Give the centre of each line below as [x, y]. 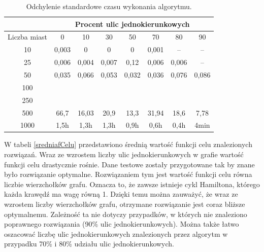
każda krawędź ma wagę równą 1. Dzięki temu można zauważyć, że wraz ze [121, 194]
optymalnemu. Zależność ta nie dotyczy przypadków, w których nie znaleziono [126, 214]
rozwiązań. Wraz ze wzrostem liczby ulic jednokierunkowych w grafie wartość [124, 154]
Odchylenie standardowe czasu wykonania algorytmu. [109, 6]
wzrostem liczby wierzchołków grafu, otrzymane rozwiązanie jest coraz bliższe [125, 204]
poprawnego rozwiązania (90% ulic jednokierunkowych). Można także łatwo [122, 224]
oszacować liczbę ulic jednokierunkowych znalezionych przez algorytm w [116, 233]
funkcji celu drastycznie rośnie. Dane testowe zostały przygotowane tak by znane [129, 164]
